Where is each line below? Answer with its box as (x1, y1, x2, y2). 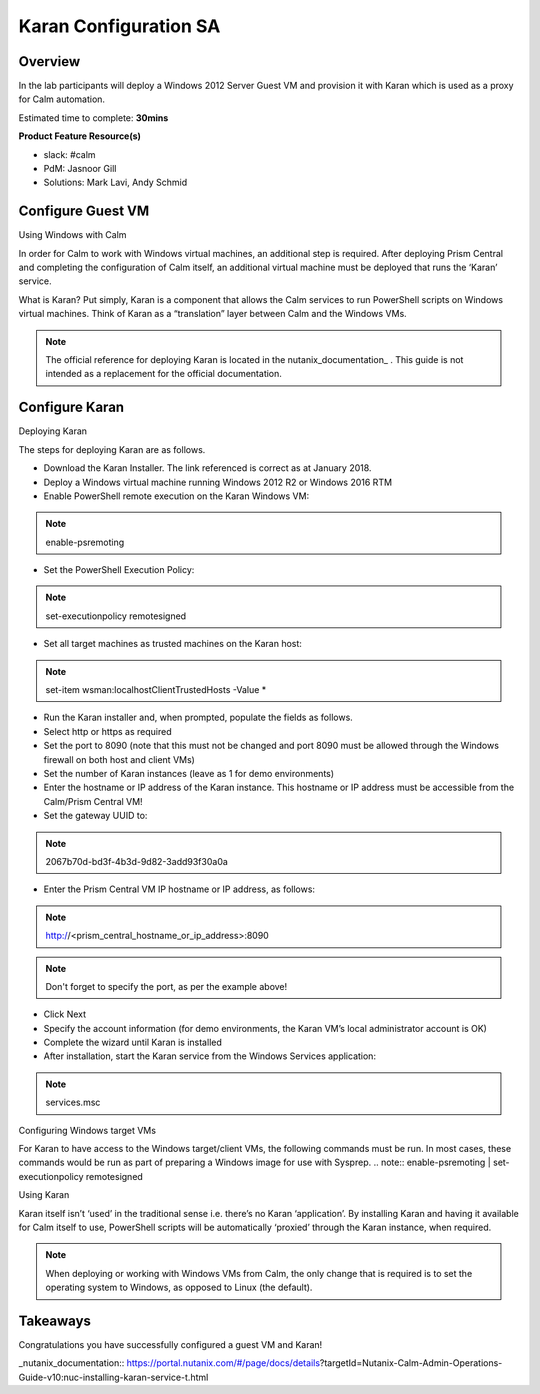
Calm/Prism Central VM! (43, 795, 144, 807)
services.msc (45, 1096, 101, 1109)
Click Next (43, 1008, 87, 1020)
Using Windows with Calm (18, 229, 127, 241)
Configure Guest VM (18, 203, 150, 220)
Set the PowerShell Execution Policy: (43, 564, 195, 576)
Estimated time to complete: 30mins (18, 111, 169, 124)
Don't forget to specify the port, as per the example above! (45, 980, 288, 992)
